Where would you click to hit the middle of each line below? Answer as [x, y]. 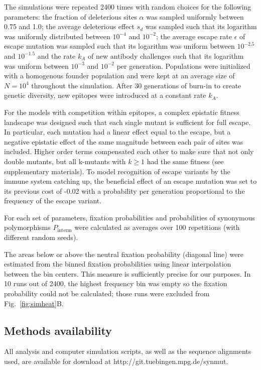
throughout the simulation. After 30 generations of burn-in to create [136, 85]
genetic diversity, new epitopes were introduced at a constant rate [105, 95]
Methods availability [58, 330]
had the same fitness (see [185, 161]
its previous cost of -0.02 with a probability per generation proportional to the [124, 191]
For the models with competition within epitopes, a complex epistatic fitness [122, 112]
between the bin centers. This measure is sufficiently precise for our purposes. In [127, 273]
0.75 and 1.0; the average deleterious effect [69, 26]
